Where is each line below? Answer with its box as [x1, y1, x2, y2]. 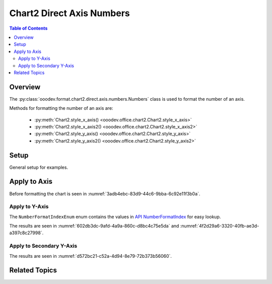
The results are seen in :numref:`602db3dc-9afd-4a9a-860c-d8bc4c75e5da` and [9, 223, 179, 229]
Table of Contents [9, 25, 48, 31]
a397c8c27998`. [9, 230, 44, 236]
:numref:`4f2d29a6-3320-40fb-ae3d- [180, 223, 259, 229]
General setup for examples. [9, 164, 68, 170]
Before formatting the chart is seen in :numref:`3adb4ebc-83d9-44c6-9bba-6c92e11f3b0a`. [9, 190, 200, 196]
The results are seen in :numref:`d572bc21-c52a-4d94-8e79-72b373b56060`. [9, 253, 172, 259]
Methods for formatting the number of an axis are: [9, 105, 113, 111]
